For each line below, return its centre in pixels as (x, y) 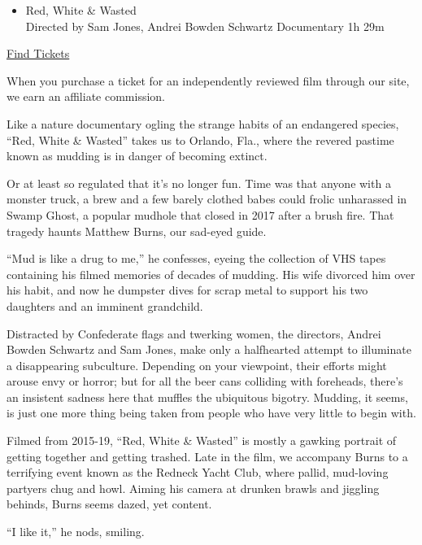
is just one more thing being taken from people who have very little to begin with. (211, 413)
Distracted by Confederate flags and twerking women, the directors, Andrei (194, 333)
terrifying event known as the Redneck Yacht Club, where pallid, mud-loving (198, 472)
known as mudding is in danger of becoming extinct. (137, 156)
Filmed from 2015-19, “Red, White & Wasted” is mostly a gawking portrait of (202, 440)
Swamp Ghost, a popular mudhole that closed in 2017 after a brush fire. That (200, 214)
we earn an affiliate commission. (86, 96)
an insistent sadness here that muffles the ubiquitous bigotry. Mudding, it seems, (207, 397)
